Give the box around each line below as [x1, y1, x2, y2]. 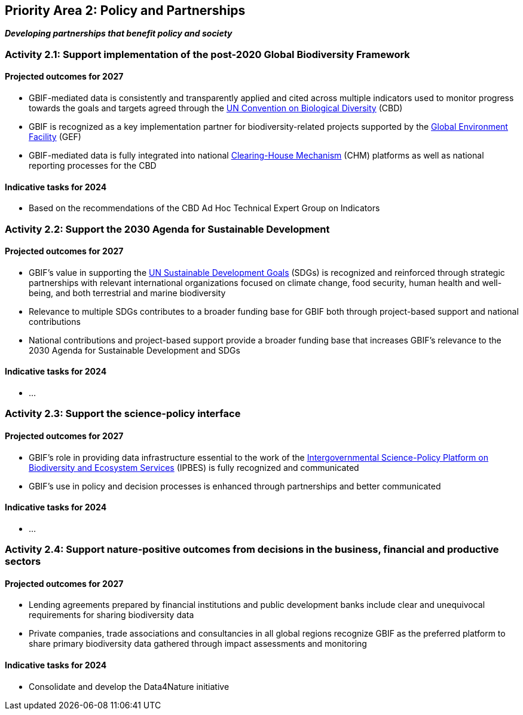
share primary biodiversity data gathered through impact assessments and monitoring [29, 638, 367, 649]
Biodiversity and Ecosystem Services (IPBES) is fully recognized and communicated [29, 462, 359, 473]
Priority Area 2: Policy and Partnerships [5, 3, 246, 18]
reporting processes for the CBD [29, 160, 157, 171]
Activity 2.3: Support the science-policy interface [5, 407, 241, 420]
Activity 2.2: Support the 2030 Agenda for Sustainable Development [5, 223, 330, 235]
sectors [5, 555, 41, 568]
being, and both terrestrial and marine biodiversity [29, 287, 226, 298]
